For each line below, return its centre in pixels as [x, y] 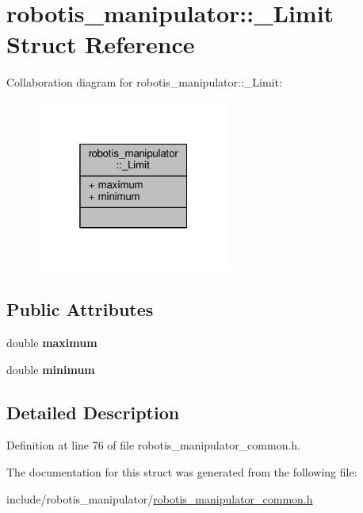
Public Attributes [80, 309]
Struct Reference [101, 44]
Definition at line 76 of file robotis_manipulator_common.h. [154, 445]
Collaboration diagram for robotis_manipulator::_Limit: [144, 82]
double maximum [52, 342]
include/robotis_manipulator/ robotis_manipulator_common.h [160, 498]
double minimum [51, 369]
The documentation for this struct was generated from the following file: [182, 471]
